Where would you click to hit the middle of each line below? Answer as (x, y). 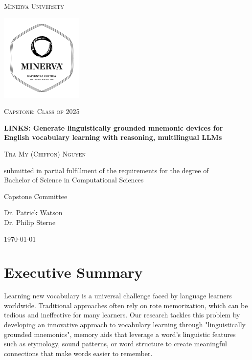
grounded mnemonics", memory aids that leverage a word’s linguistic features (120, 334)
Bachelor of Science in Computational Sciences (74, 180)
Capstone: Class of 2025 (42, 111)
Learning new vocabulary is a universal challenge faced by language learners (118, 296)
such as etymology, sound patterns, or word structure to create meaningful (116, 344)
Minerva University (34, 6)
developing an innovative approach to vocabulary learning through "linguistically (125, 325)
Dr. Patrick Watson (33, 213)
